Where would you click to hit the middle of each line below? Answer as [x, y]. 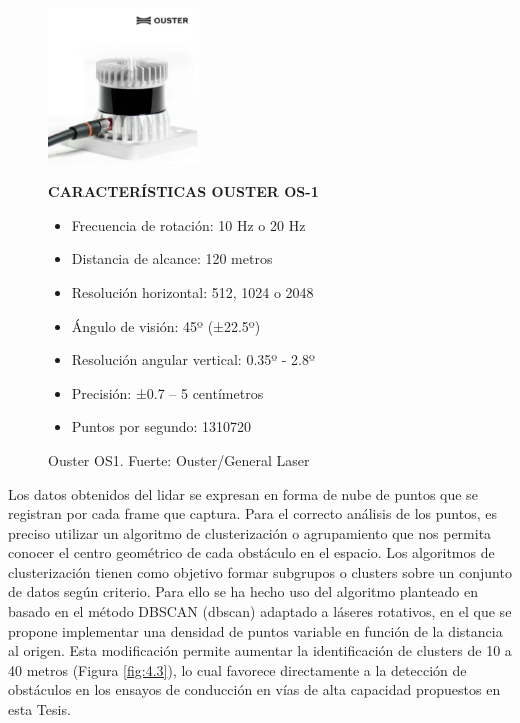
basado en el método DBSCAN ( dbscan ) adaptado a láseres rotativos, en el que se [260, 611]
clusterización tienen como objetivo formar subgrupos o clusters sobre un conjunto [260, 571]
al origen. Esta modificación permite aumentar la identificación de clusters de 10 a [260, 650]
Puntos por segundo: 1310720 [161, 426]
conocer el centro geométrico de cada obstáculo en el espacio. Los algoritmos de [251, 552]
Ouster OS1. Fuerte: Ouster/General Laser [179, 459]
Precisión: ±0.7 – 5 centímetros [167, 392]
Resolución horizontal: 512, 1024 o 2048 [192, 291]
